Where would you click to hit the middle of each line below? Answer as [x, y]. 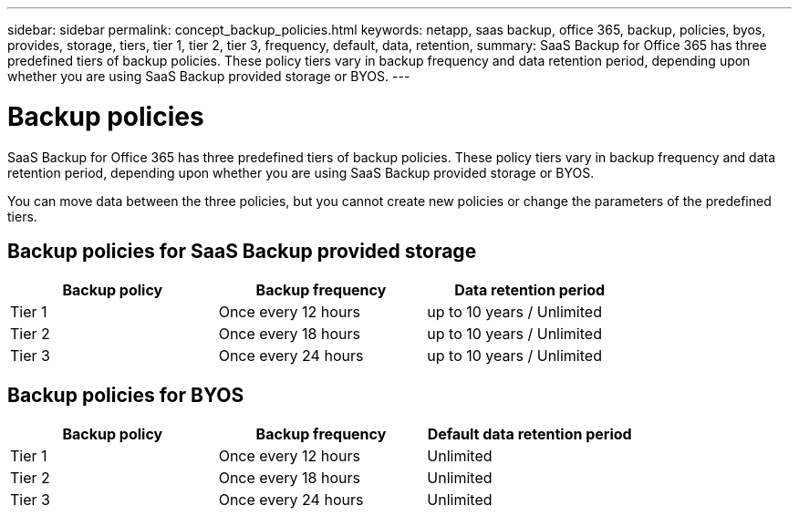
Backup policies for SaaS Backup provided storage [242, 251]
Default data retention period [529, 434]
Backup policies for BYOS [126, 395]
